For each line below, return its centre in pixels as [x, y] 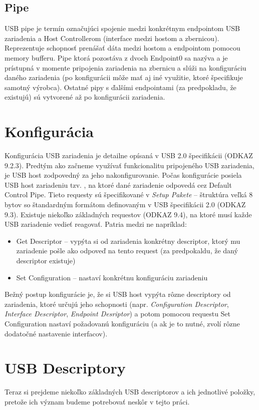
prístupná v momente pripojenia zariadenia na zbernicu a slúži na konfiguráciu [125, 67]
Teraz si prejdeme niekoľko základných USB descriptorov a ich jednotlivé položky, [130, 392]
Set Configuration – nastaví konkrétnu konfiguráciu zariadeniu [112, 277]
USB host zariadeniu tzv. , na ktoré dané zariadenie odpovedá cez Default [118, 184]
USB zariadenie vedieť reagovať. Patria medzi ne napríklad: [96, 224]
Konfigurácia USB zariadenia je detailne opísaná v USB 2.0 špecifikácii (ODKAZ [129, 155]
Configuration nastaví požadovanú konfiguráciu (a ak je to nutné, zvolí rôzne [122, 323]
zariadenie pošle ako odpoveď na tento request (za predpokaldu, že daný [127, 251]
